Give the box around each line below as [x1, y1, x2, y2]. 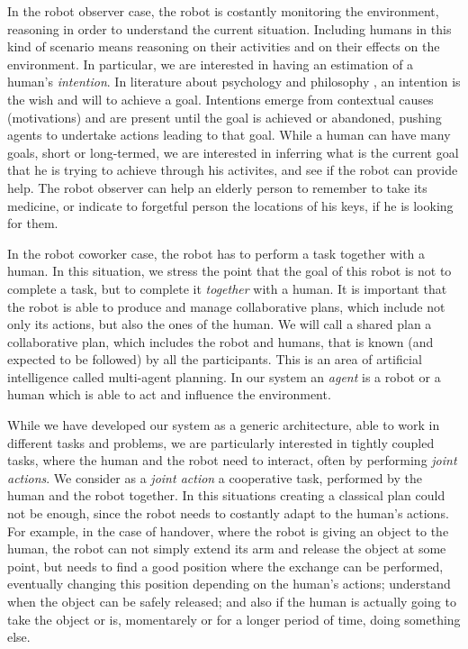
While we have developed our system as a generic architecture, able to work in [7, 416, 440, 434]
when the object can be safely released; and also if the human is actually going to [7, 592, 456, 610]
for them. [7, 214, 58, 233]
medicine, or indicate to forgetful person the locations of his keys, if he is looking [7, 196, 454, 215]
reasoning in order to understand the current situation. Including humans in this [7, 19, 452, 38]
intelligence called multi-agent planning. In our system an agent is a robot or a [7, 367, 441, 386]
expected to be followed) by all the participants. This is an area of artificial [7, 350, 422, 369]
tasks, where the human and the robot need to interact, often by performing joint [7, 451, 457, 470]
